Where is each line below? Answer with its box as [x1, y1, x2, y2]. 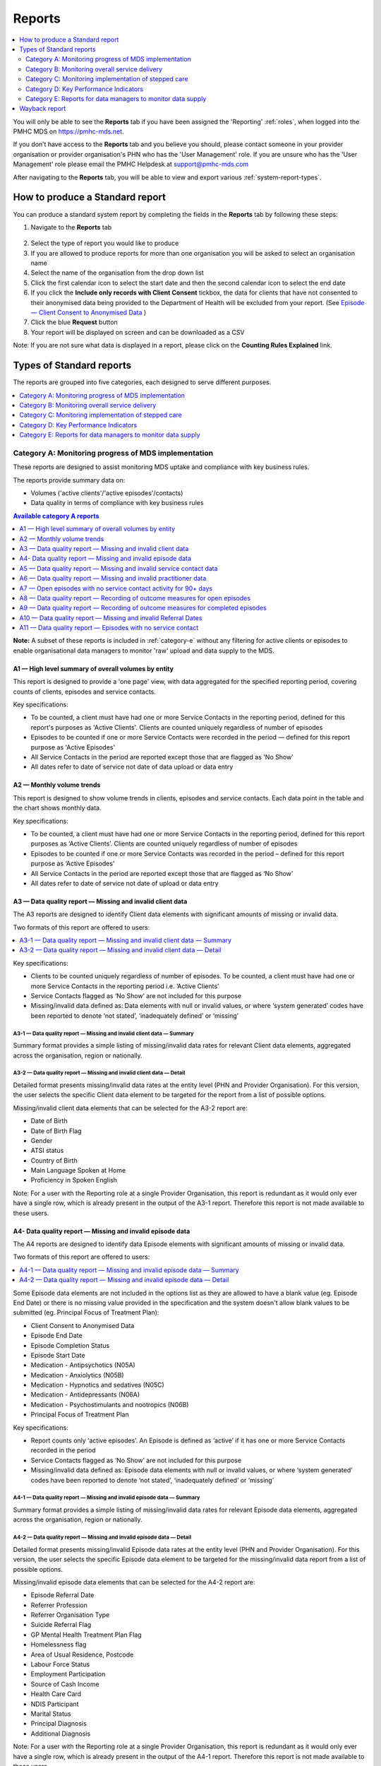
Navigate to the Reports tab [30, 223, 112, 231]
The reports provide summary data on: [13, 475, 126, 484]
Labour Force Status [30, 1660, 90, 1669]
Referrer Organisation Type [30, 1611, 110, 1619]
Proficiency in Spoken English [30, 1176, 118, 1185]
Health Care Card [30, 1690, 81, 1698]
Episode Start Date [30, 1351, 85, 1359]
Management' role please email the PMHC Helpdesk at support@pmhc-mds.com [13, 160, 249, 169]
